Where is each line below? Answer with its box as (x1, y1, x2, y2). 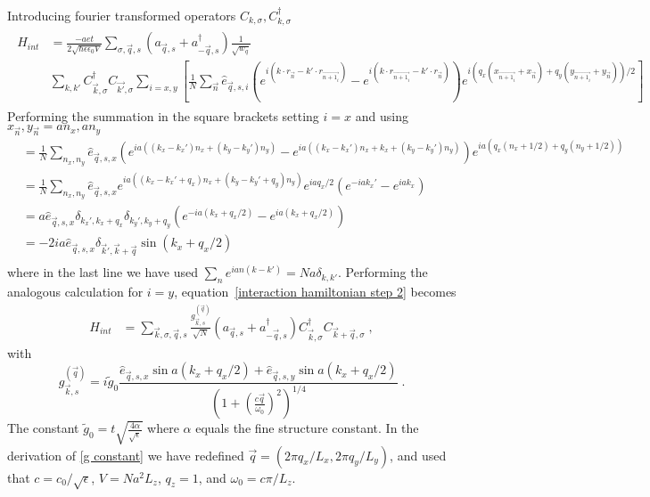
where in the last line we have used (7, 263, 199, 281)
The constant (7, 419, 79, 437)
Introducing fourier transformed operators (7, 6, 236, 24)
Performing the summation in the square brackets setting (7, 106, 319, 125)
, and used (390, 445, 447, 464)
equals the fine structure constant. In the (195, 419, 419, 437)
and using (355, 106, 408, 125)
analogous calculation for (7, 282, 144, 301)
